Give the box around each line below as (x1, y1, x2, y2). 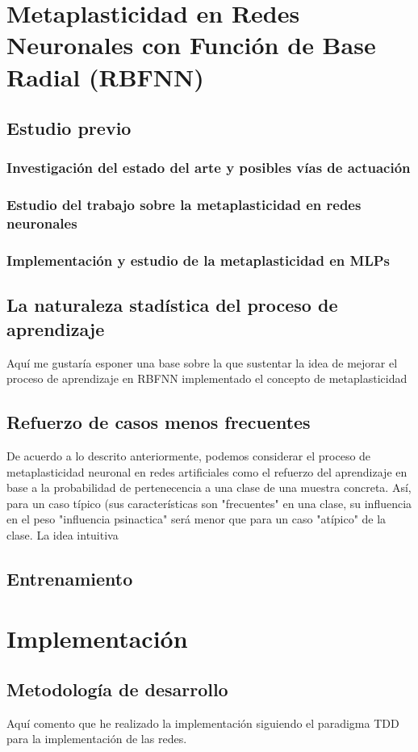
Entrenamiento (6, 565, 133, 590)
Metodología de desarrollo (6, 677, 228, 702)
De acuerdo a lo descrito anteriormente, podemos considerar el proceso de (6, 447, 371, 464)
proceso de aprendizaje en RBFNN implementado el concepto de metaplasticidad (6, 370, 408, 387)
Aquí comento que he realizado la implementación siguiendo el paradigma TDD (6, 714, 399, 731)
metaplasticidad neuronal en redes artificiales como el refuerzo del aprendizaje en (6, 463, 408, 480)
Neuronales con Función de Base (6, 28, 376, 61)
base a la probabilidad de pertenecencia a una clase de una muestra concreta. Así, (6, 479, 412, 496)
